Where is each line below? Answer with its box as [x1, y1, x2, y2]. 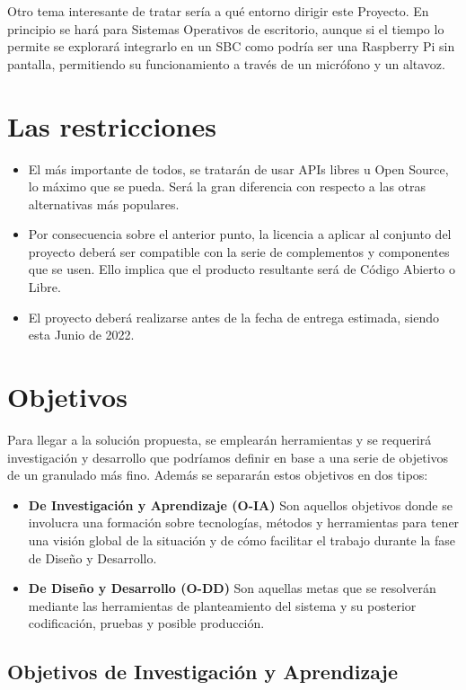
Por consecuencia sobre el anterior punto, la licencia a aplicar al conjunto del [28, 225, 452, 243]
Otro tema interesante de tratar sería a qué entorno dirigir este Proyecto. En [7, 2, 429, 20]
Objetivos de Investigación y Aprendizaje [7, 658, 399, 686]
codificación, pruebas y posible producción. [28, 614, 265, 632]
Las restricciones [7, 107, 216, 144]
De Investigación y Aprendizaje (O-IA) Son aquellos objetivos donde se [28, 495, 453, 514]
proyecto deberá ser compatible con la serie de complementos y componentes [28, 242, 450, 261]
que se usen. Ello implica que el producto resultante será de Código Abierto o [28, 260, 455, 279]
